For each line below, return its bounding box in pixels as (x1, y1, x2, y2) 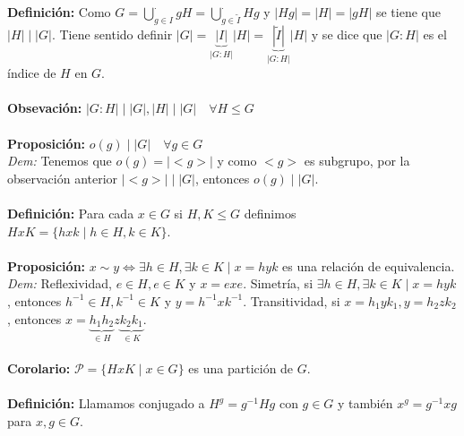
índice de (7, 64, 56, 82)
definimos (244, 203, 296, 222)
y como (217, 151, 257, 170)
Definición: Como (7, 3, 111, 21)
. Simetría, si (243, 274, 314, 293)
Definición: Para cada (7, 203, 134, 222)
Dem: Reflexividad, (7, 274, 112, 293)
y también (338, 394, 393, 413)
